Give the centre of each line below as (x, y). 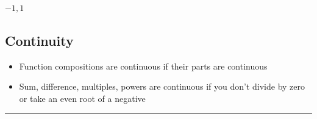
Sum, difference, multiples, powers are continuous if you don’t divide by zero (162, 86)
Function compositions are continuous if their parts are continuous (143, 66)
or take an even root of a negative (82, 98)
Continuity (39, 40)
